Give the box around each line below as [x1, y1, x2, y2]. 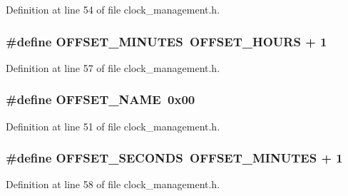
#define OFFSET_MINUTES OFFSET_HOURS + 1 [6, 32, 327, 50]
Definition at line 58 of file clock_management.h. [6, 177, 220, 192]
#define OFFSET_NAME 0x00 [6, 91, 195, 108]
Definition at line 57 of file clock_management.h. [6, 60, 220, 75]
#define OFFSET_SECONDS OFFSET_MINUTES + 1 [6, 149, 343, 167]
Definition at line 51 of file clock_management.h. [6, 118, 220, 133]
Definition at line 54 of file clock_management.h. [6, 2, 220, 16]
